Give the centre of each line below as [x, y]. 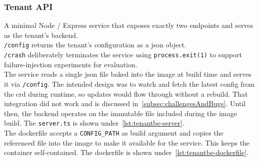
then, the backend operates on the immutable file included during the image [120, 113]
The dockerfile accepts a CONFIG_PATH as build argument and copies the [114, 133]
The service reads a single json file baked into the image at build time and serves [128, 74]
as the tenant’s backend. [41, 35]
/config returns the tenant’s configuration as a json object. [95, 45]
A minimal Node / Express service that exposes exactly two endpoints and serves [129, 25]
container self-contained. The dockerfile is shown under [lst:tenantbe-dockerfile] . [126, 152]
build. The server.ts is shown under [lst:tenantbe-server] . [94, 123]
